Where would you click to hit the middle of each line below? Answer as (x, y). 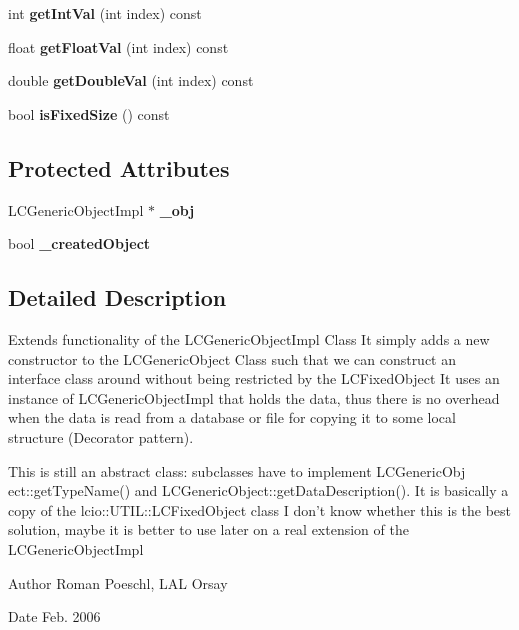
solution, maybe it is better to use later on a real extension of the (208, 529)
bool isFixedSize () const (89, 113)
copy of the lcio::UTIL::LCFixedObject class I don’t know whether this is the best (260, 509)
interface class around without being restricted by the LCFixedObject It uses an (254, 378)
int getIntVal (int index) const (105, 13)
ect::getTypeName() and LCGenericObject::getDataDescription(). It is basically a (258, 490)
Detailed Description (117, 297)
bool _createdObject (79, 243)
